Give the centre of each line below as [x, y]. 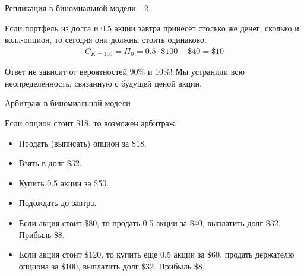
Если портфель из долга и [52, 28]
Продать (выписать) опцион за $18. [83, 143]
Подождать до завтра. [58, 203]
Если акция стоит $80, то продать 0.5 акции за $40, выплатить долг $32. [150, 223]
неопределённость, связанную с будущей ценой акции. [103, 83]
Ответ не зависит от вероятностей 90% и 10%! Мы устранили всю [125, 72]
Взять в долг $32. [50, 163]
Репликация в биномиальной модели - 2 [77, 8]
